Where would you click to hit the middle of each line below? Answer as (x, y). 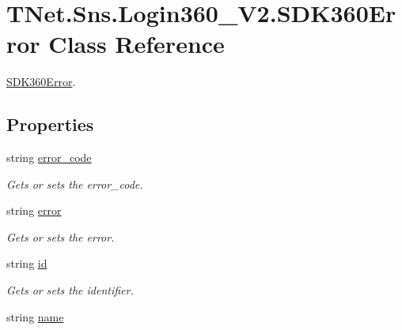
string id (27, 263)
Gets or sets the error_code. (75, 184)
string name (35, 316)
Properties (50, 124)
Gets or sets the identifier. (70, 290)
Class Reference (137, 44)
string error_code (49, 157)
